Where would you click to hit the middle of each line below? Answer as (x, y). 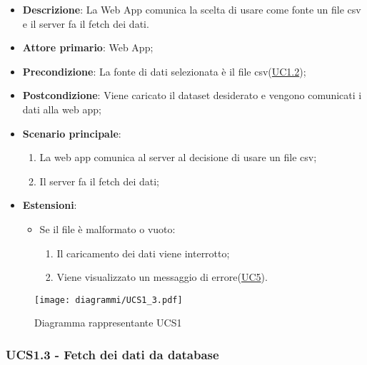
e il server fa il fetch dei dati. (86, 23)
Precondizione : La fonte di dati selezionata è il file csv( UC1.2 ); (164, 71)
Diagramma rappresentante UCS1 (108, 323)
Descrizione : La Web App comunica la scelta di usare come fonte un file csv (192, 9)
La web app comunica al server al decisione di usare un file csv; (178, 157)
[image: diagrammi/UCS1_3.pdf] (109, 300)
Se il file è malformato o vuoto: (107, 228)
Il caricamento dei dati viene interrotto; (143, 253)
